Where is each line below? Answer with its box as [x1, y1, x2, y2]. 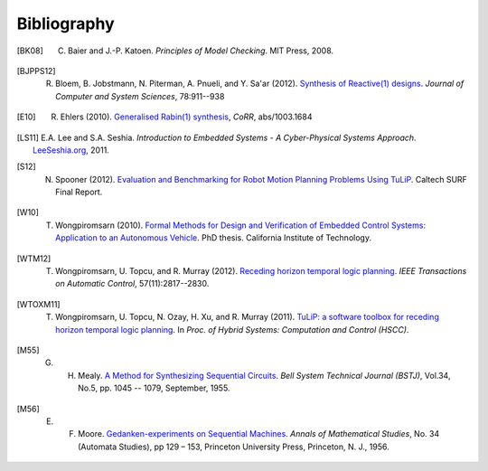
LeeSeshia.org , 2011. [33, 145, 110, 155]
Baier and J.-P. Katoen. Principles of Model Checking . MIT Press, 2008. [68, 45, 334, 56]
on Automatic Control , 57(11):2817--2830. [55, 278, 210, 289]
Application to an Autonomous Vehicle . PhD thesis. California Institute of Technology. [55, 232, 372, 243]
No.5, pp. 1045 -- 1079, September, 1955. [78, 382, 230, 393]
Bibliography [16, 14, 115, 33]
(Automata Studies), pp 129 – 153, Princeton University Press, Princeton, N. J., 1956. [78, 441, 389, 452]
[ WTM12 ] [16, 253, 52, 264]
